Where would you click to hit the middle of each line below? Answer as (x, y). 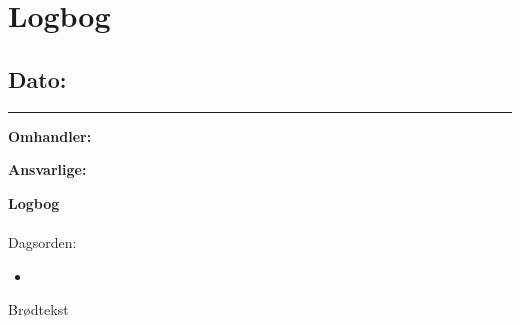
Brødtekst (38, 309)
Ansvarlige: (47, 169)
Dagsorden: (42, 241)
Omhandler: (50, 135)
